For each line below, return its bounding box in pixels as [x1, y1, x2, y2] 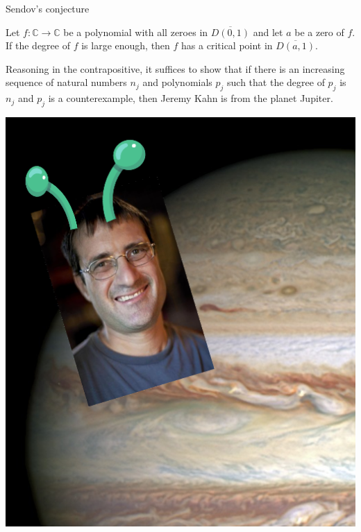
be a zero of [294, 24, 344, 39]
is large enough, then [81, 38, 170, 53]
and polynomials [142, 75, 212, 89]
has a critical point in [181, 38, 273, 53]
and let [253, 24, 283, 39]
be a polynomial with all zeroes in [63, 24, 208, 39]
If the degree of [6, 38, 70, 53]
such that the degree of [227, 75, 325, 89]
